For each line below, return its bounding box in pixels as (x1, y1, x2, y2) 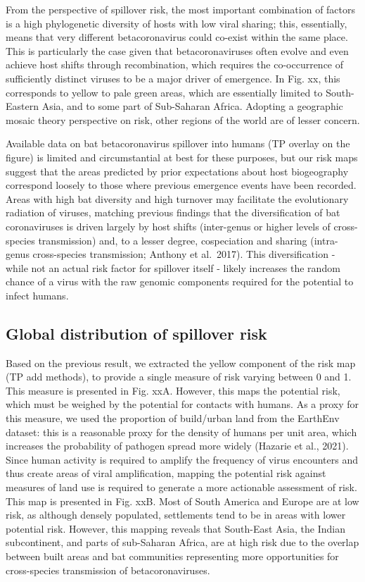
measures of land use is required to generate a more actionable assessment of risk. (6, 480, 357, 495)
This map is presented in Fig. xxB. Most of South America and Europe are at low (6, 493, 359, 508)
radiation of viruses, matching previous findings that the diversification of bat (6, 205, 340, 220)
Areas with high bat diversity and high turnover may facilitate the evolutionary (6, 191, 349, 206)
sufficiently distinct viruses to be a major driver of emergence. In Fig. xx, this (6, 70, 340, 85)
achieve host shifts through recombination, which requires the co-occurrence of (6, 57, 344, 72)
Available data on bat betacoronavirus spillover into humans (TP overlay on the (6, 136, 350, 151)
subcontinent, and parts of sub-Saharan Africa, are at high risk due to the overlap (6, 535, 359, 550)
